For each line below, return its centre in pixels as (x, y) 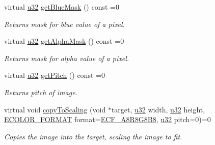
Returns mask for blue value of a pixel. (64, 24)
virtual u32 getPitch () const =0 (55, 75)
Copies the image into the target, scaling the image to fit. (93, 136)
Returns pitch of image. (41, 92)
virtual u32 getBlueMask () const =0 (62, 7)
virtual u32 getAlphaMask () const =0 (64, 41)
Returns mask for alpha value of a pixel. (67, 58)
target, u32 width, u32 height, (158, 109)
